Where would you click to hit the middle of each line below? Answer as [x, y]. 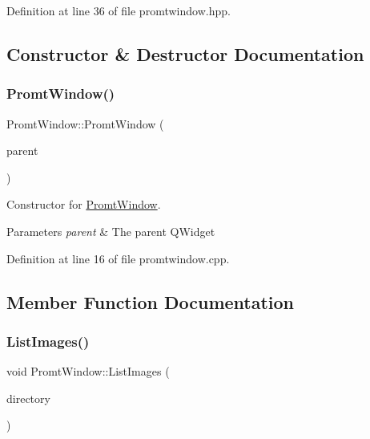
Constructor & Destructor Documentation [185, 53]
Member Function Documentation [151, 301]
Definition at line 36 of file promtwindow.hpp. [119, 10]
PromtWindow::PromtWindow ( [85, 123]
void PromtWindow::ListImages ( [88, 371]
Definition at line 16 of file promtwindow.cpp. [118, 258]
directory [28, 398]
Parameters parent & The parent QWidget [111, 231]
